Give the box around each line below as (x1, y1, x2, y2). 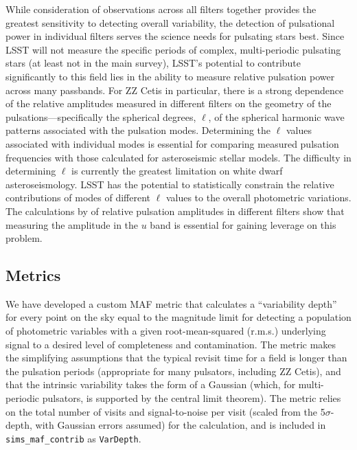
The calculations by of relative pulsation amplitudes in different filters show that (5, 203, 345, 218)
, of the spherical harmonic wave (208, 109, 345, 124)
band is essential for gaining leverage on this (150, 217, 336, 232)
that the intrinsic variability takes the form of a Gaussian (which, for (5, 377, 296, 392)
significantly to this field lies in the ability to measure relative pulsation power (5, 69, 335, 83)
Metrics (5, 265, 61, 286)
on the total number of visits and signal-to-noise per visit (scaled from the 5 (5, 404, 325, 418)
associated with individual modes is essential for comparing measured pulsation (5, 136, 339, 150)
